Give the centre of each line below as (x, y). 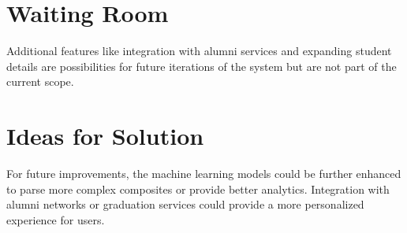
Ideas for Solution (105, 136)
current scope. (40, 81)
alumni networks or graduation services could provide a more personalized (185, 204)
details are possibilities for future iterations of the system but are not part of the (202, 66)
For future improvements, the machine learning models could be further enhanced (204, 174)
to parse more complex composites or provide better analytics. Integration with (198, 189)
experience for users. (56, 219)
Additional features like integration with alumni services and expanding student (199, 51)
